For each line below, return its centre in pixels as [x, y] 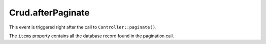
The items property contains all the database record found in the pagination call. [92, 36]
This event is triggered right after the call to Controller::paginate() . [83, 27]
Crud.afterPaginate [50, 13]
